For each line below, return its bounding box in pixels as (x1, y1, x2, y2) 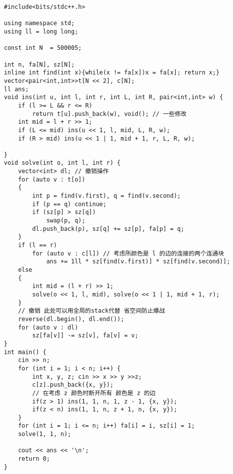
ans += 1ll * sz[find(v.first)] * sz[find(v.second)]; (46, 258, 231, 265)
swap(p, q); (46, 217, 85, 224)
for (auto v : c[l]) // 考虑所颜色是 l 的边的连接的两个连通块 (32, 250, 224, 257)
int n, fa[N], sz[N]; (4, 61, 75, 68)
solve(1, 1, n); (18, 431, 72, 438)
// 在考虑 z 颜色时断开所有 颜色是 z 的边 (32, 389, 156, 397)
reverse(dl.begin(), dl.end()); (18, 315, 124, 323)
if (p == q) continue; (32, 200, 107, 208)
